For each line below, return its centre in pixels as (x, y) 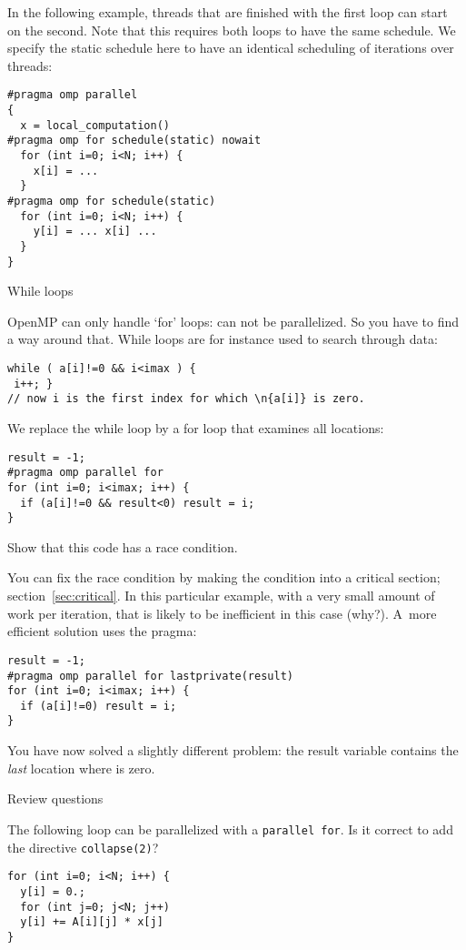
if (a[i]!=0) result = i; (99, 706)
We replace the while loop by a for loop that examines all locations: (196, 428)
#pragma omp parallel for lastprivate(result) (150, 676)
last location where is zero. (81, 768)
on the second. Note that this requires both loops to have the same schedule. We (232, 30)
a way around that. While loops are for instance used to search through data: (223, 339)
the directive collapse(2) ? (83, 847)
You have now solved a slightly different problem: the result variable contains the (233, 750)
